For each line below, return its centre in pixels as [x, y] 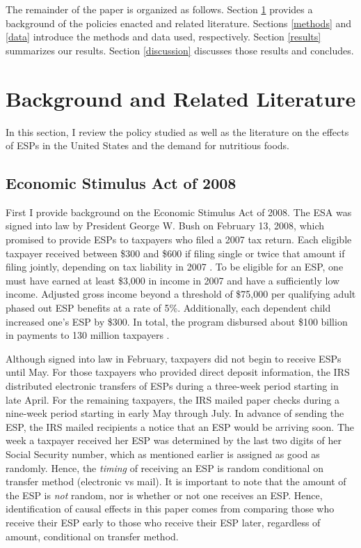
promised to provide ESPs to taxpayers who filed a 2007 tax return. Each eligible [179, 239]
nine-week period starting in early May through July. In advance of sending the [175, 413]
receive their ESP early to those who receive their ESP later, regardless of [163, 522]
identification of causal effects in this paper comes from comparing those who [170, 509]
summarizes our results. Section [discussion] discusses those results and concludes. [180, 50]
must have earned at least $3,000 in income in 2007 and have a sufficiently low [173, 280]
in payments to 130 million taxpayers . [88, 335]
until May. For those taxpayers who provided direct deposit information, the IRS [178, 372]
